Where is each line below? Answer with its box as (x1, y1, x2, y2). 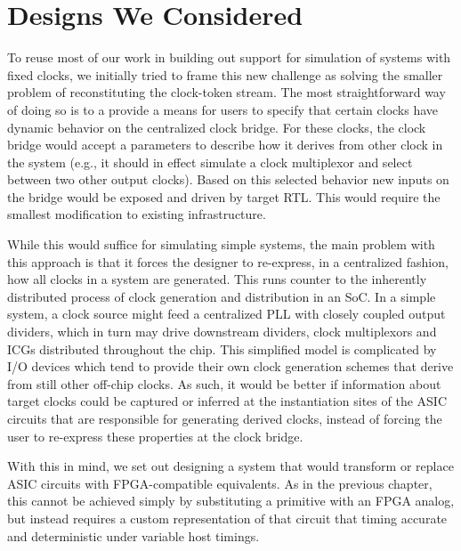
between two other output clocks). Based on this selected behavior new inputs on (7, 170, 449, 189)
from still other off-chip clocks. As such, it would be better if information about (7, 374, 441, 393)
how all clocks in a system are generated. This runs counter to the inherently (7, 270, 427, 288)
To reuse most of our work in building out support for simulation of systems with (7, 48, 451, 67)
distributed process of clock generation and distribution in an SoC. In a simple (7, 287, 436, 305)
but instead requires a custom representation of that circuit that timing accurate (7, 508, 448, 527)
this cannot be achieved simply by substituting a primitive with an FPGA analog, (7, 491, 455, 510)
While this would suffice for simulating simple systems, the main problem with (7, 235, 435, 254)
